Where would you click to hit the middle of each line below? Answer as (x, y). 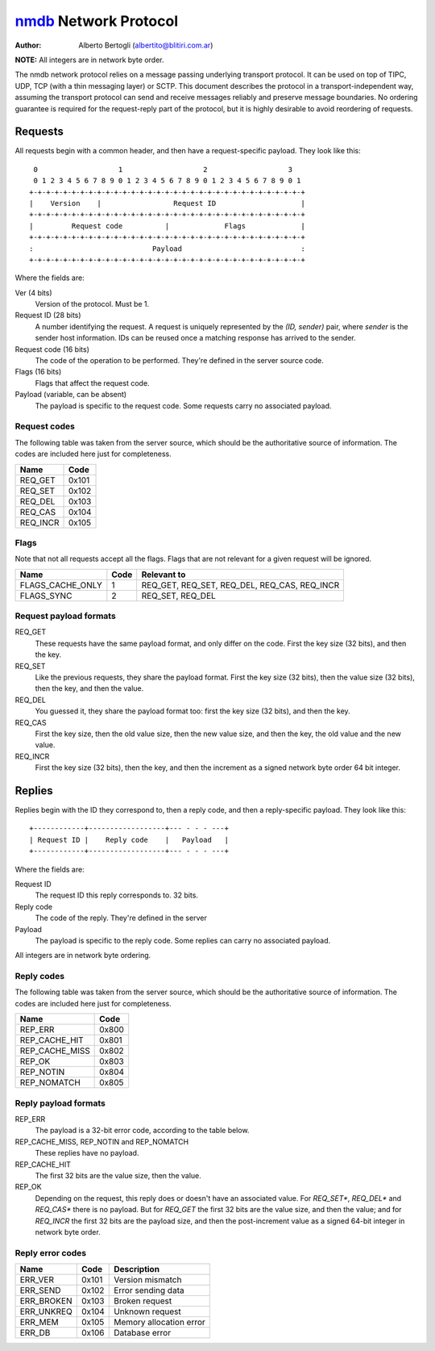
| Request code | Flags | (167, 226)
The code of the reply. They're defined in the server (121, 918)
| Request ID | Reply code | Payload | (129, 840)
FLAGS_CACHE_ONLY (61, 585)
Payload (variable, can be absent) (71, 395)
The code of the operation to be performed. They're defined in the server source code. (179, 361)
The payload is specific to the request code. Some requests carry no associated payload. (183, 406)
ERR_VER (37, 1280)
